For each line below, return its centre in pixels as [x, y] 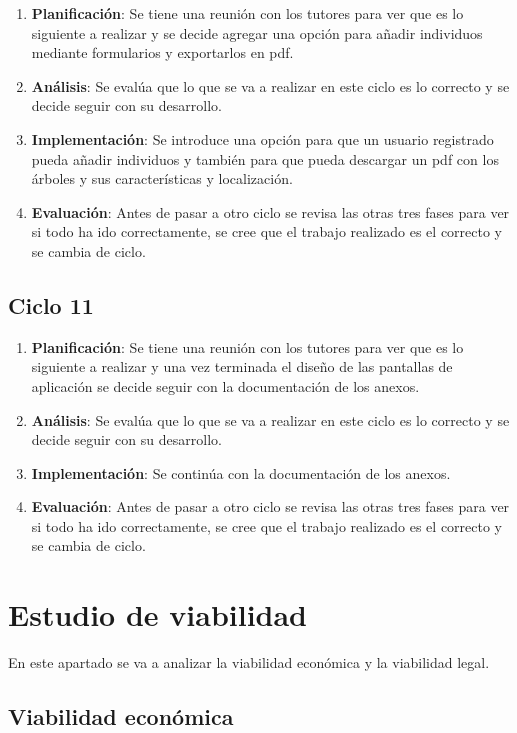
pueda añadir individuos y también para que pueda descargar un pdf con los [265, 158]
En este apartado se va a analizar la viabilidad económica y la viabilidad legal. [249, 662]
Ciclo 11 [51, 304]
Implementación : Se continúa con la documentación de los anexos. [241, 472]
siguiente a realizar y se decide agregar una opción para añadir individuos [257, 32]
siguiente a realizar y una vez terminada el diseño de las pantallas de [242, 366]
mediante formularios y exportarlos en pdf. [162, 52]
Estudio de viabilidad [158, 614]
